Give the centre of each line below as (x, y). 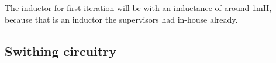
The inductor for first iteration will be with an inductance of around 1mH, (138, 8)
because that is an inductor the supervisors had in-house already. (121, 19)
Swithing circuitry (61, 50)
